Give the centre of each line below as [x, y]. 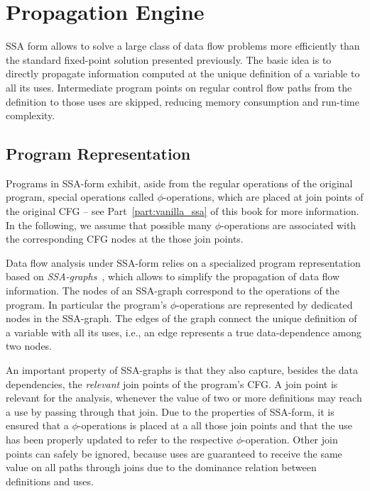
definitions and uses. [50, 481]
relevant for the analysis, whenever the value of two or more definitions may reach [184, 398]
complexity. [31, 115]
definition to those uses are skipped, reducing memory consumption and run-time [183, 101]
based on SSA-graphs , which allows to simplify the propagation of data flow [173, 276]
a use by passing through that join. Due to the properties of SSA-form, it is [170, 411]
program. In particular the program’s [87, 304]
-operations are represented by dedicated [265, 304]
